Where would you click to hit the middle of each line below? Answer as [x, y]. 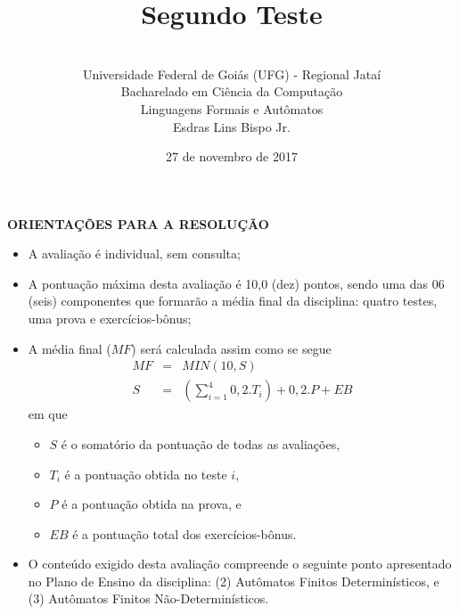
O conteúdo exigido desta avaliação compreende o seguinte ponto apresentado [240, 564]
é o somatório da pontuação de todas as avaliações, [201, 443]
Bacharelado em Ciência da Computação [232, 91]
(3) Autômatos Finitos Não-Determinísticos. [148, 598]
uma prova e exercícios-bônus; [110, 319]
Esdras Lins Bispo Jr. [232, 126]
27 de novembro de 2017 [232, 156]
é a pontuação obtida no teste [146, 474]
